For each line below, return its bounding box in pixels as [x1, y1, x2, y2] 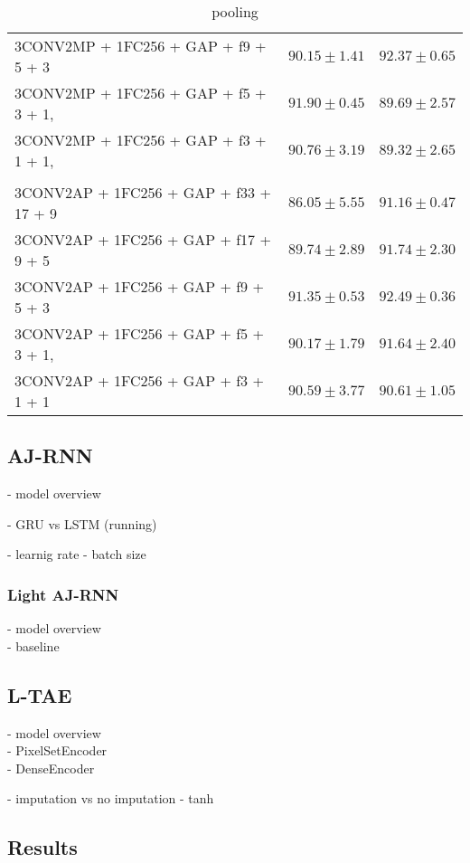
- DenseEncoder [7, 758, 95, 777]
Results [7, 833, 78, 861]
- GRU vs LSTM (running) [7, 514, 157, 533]
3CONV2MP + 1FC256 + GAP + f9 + [14, 35, 267, 56]
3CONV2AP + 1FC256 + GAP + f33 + [14, 182, 271, 203]
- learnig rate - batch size [7, 545, 146, 564]
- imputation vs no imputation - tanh [7, 789, 214, 808]
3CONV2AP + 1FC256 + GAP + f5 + [14, 323, 264, 344]
